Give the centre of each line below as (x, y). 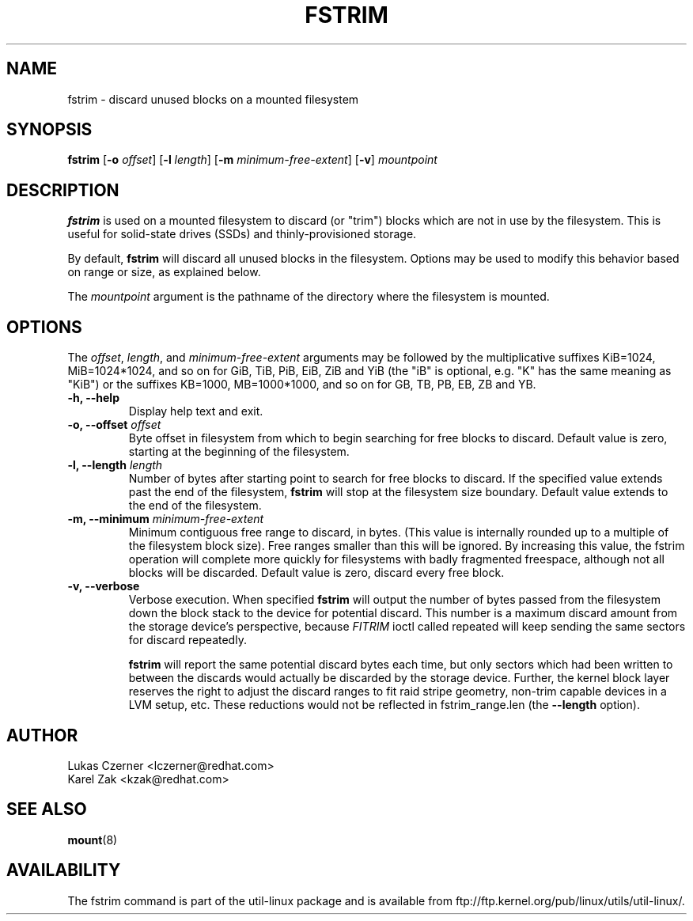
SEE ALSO (47, 809)
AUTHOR (42, 735)
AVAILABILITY (64, 870)
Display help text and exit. (196, 411)
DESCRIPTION (63, 190)
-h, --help (93, 398)
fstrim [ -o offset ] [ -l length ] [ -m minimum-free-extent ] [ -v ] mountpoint (252, 160)
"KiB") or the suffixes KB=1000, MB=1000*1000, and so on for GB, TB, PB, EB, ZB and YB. (302, 385)
